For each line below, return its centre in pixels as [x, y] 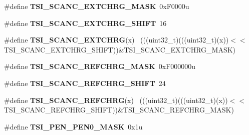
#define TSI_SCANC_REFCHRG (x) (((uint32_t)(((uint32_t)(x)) [116, 100]
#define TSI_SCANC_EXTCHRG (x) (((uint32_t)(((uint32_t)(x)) [116, 40]
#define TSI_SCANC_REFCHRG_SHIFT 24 [85, 83]
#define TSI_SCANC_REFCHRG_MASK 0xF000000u [100, 66]
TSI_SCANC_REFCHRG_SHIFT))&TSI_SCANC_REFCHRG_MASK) [119, 110]
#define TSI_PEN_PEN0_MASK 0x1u [73, 126]
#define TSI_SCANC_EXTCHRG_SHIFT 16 [85, 23]
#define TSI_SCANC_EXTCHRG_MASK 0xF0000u [97, 6]
